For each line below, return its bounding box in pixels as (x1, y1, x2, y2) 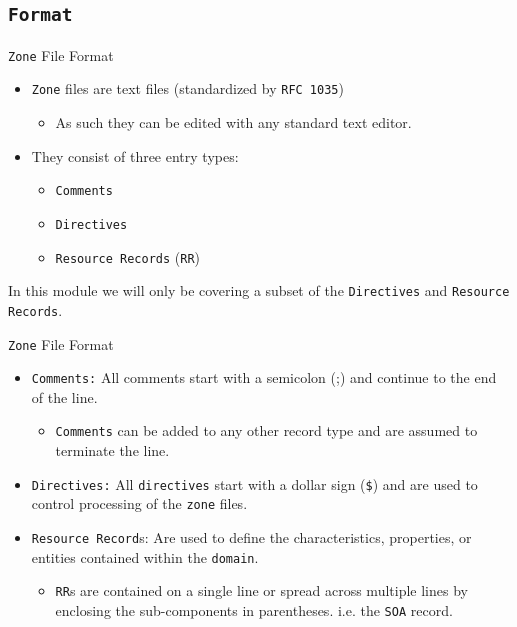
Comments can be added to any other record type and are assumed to (55, 420, 478, 441)
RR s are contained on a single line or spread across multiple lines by (55, 580, 468, 601)
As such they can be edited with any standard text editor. (55, 112, 412, 133)
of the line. (31, 386, 98, 407)
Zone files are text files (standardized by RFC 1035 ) (31, 78, 344, 99)
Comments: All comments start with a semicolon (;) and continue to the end (31, 367, 497, 388)
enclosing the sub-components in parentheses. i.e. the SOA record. (55, 600, 453, 620)
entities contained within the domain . (31, 546, 259, 567)
